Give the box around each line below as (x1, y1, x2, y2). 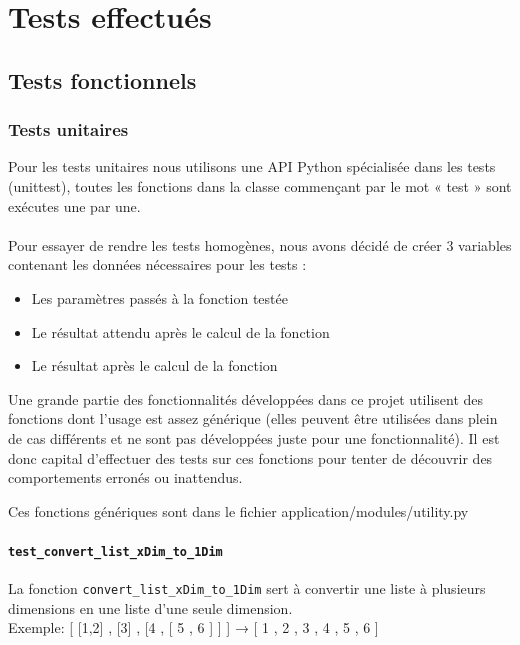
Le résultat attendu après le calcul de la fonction (31, 321, 330, 342)
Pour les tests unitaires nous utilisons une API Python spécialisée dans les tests (8, 156, 496, 177)
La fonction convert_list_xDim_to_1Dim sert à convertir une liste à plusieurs (8, 578, 486, 599)
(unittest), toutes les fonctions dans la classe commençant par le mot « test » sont (8, 175, 512, 196)
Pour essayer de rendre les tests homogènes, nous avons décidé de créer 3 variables (8, 234, 512, 255)
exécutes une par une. (8, 195, 141, 216)
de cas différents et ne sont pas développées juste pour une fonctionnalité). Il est (8, 427, 500, 448)
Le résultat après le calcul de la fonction (31, 355, 278, 376)
